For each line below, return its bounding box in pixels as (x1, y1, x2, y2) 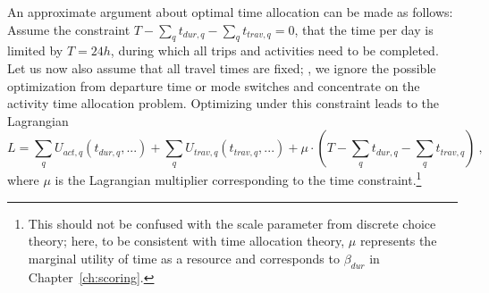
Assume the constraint (7, 20, 131, 38)
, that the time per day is (294, 20, 434, 38)
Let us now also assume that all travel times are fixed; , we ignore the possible (7, 58, 436, 77)
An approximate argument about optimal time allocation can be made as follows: (7, 3, 453, 21)
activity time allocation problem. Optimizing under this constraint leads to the (7, 94, 439, 113)
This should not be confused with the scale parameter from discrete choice (28, 213, 436, 232)
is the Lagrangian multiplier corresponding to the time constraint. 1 (55, 168, 422, 189)
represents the (359, 231, 437, 250)
